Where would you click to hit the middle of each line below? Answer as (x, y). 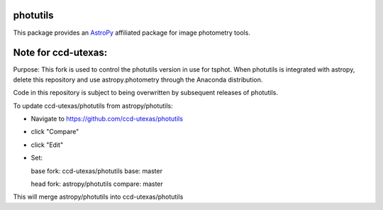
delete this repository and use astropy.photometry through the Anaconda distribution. (138, 79)
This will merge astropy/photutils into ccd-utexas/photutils (98, 197)
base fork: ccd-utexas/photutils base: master (97, 171)
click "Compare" (55, 132)
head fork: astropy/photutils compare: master (97, 184)
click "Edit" (47, 145)
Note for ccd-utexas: (60, 53)
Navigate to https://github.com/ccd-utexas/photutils (107, 118)
